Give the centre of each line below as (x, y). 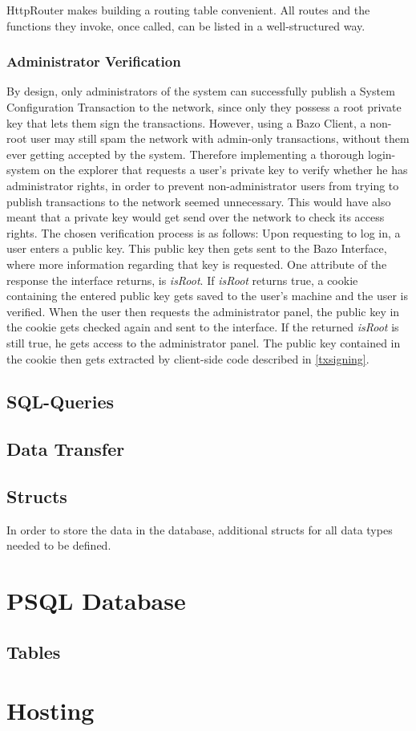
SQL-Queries (61, 402)
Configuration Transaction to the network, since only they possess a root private (204, 107)
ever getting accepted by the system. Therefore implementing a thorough (186, 154)
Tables (34, 651)
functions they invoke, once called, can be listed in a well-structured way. (186, 25)
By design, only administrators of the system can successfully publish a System (201, 91)
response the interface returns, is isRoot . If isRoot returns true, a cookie (182, 280)
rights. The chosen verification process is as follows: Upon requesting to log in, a (204, 232)
